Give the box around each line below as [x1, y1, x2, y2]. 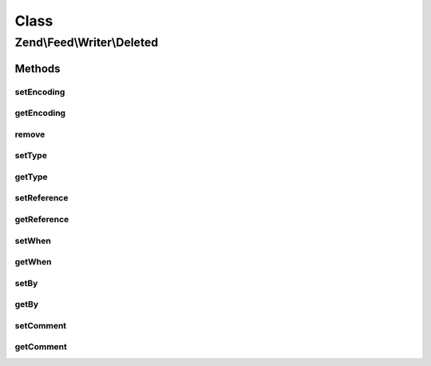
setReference [14, 193, 69, 204]
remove [14, 129, 45, 140]
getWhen [14, 257, 52, 268]
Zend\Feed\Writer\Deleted [14, 35, 159, 50]
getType [14, 171, 48, 182]
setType [14, 150, 48, 161]
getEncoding [14, 108, 66, 119]
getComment [14, 341, 67, 352]
